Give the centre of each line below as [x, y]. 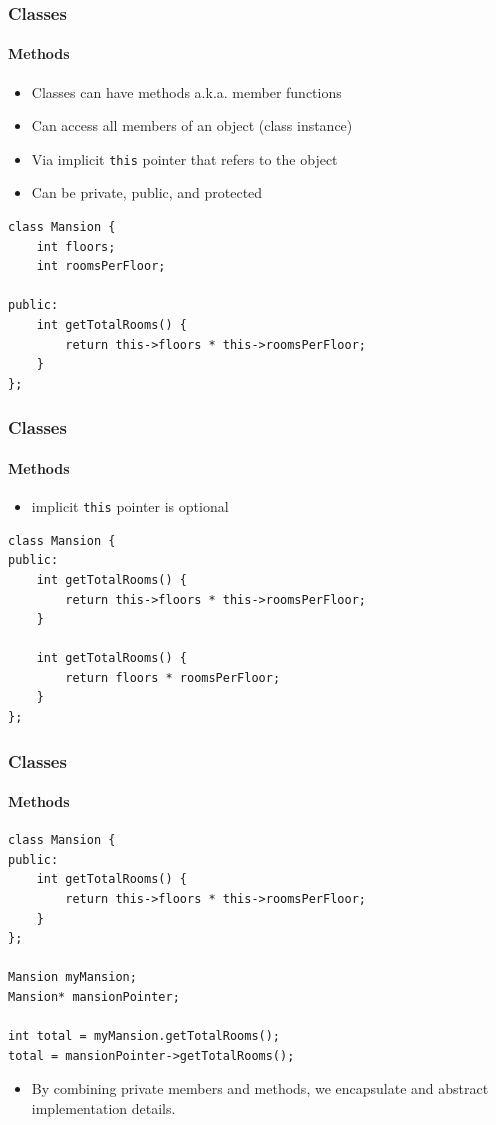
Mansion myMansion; [72, 977]
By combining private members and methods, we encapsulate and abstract [260, 1088]
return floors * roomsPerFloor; [173, 677]
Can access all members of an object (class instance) [192, 125]
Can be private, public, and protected [147, 192]
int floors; [76, 246]
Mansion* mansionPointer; [94, 997]
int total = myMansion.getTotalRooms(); [144, 1036]
